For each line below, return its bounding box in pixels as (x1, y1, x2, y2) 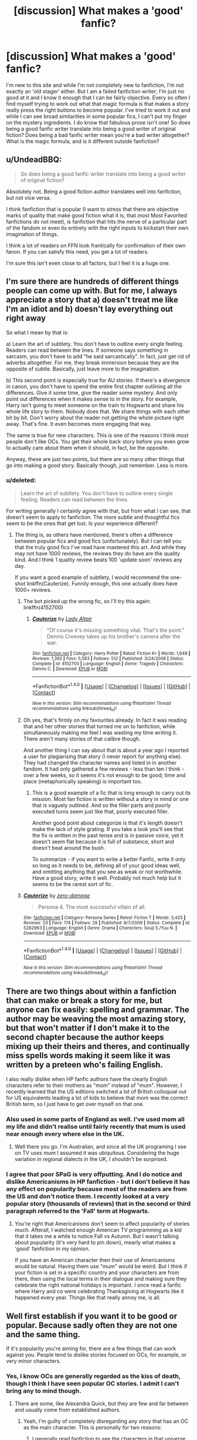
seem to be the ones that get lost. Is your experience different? (6, 520, 158, 527)
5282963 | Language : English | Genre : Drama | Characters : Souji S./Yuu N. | (23, 925, 178, 931)
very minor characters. (6, 1358, 62, 1365)
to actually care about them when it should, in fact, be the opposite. (6, 444, 169, 451)
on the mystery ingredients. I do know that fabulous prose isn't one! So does (6, 119, 191, 126)
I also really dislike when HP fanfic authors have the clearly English (6, 1075, 168, 1082)
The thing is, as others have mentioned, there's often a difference (14, 531, 173, 538)
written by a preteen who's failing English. (6, 1060, 163, 1070)
